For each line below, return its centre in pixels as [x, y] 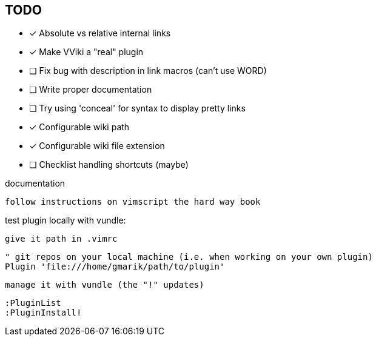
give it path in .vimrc [61, 239]
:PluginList [33, 303]
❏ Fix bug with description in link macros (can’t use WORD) [148, 71]
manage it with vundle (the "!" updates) [105, 285]
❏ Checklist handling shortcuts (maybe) [109, 165]
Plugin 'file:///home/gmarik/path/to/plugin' [115, 267]
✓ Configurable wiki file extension [97, 146]
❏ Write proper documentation [91, 90]
